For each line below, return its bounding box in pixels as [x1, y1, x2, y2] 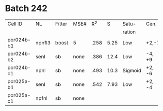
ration [122, 28, 136, 35]
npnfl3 [35, 40, 51, 46]
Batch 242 [5, 3, 48, 14]
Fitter [55, 20, 67, 27]
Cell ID [7, 20, 23, 27]
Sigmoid [122, 67, 142, 74]
